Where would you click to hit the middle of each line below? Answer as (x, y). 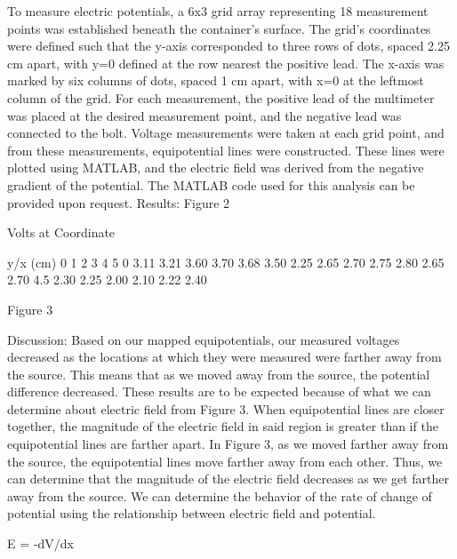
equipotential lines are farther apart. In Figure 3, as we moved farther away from (228, 444)
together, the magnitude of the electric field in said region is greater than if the (223, 426)
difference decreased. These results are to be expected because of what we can (219, 391)
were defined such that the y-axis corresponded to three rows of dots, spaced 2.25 (229, 46)
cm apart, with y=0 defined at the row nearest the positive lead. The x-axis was (226, 63)
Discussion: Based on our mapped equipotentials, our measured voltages (204, 339)
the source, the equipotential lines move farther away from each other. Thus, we (225, 461)
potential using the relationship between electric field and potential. (192, 513)
